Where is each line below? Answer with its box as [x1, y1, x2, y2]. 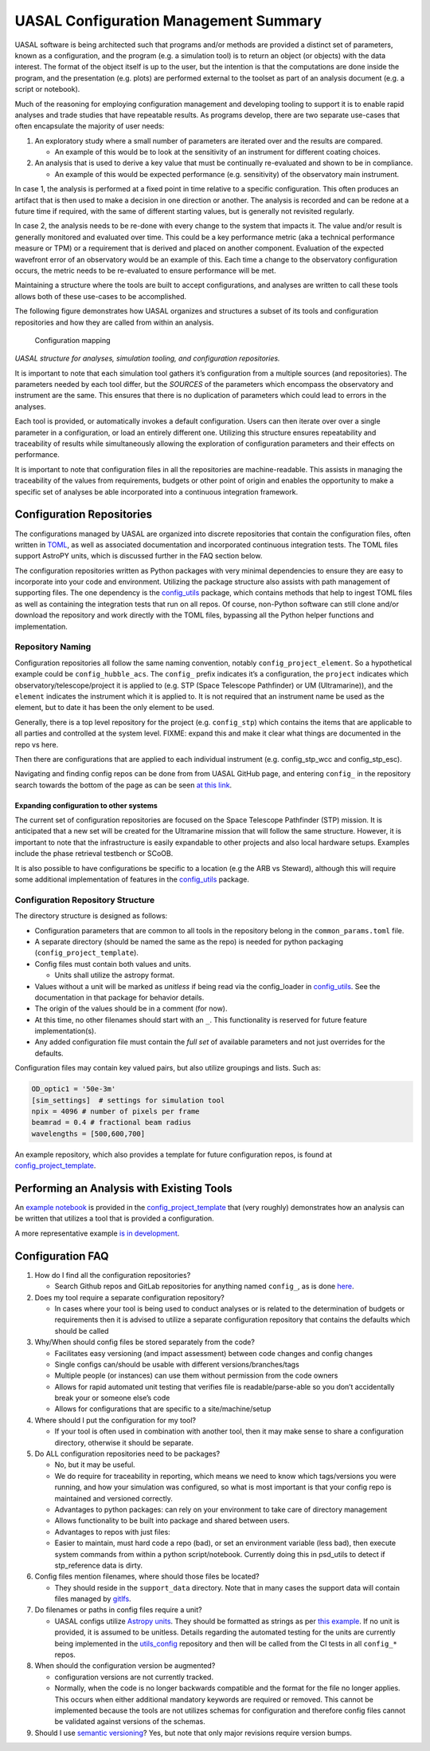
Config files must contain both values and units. [34, 959, 191, 968]
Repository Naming [14, 641, 92, 653]
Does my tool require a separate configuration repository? [34, 1292, 225, 1302]
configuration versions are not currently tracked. [54, 1672, 214, 1682]
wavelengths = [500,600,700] [31, 1129, 146, 1138]
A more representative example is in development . [14, 1228, 180, 1238]
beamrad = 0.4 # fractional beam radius [31, 1118, 191, 1127]
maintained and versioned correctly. [54, 1493, 173, 1503]
